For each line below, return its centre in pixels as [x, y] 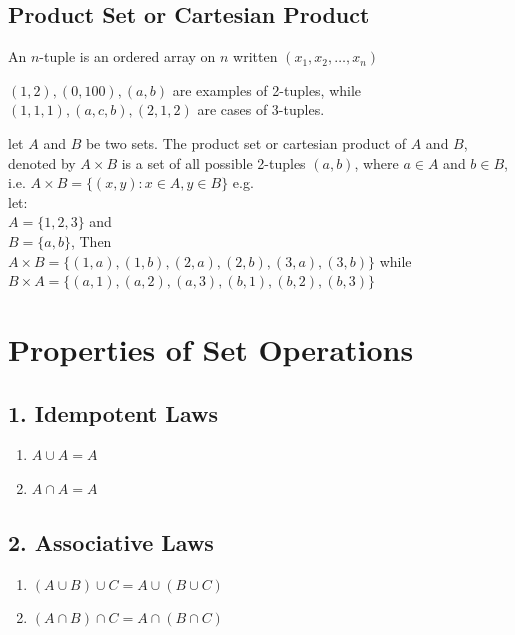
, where [376, 162]
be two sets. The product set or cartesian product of [246, 142]
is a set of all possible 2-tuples [213, 162]
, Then [91, 240]
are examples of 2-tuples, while [267, 89]
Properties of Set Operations [211, 348]
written [255, 56]
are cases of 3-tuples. [261, 109]
